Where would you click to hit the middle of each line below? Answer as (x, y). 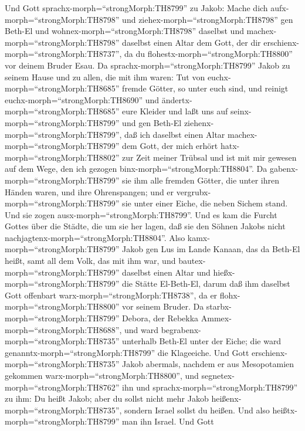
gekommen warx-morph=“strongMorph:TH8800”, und (102, 375)
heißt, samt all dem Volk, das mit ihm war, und (90, 261)
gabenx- (284, 169)
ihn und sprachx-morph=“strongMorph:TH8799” (210, 387)
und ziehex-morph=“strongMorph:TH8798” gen (208, 19)
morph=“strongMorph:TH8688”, (63, 329)
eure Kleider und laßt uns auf (175, 111)
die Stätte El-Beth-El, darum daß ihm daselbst (206, 284)
